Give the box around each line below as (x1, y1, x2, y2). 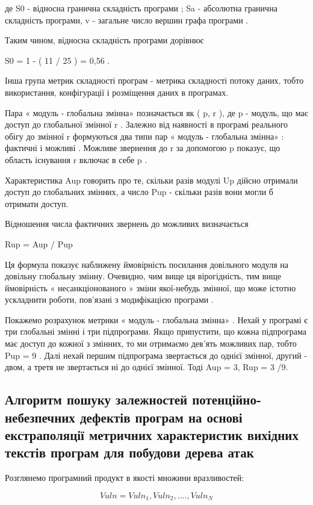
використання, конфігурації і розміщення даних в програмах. (5, 85, 229, 98)
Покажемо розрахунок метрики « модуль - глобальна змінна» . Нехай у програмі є (5, 313, 308, 326)
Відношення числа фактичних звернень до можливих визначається (5, 217, 249, 230)
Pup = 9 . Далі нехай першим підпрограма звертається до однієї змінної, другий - (5, 349, 308, 361)
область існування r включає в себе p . (5, 153, 147, 166)
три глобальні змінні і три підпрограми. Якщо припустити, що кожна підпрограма (5, 325, 307, 338)
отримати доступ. (5, 197, 69, 209)
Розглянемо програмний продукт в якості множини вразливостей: (5, 471, 244, 484)
